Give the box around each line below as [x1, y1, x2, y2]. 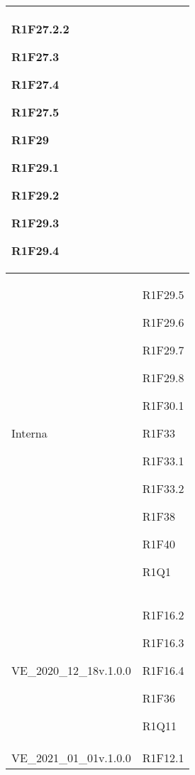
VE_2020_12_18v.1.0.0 [11, 662, 131, 678]
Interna [11, 425, 48, 441]
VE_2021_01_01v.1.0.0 [11, 749, 131, 766]
